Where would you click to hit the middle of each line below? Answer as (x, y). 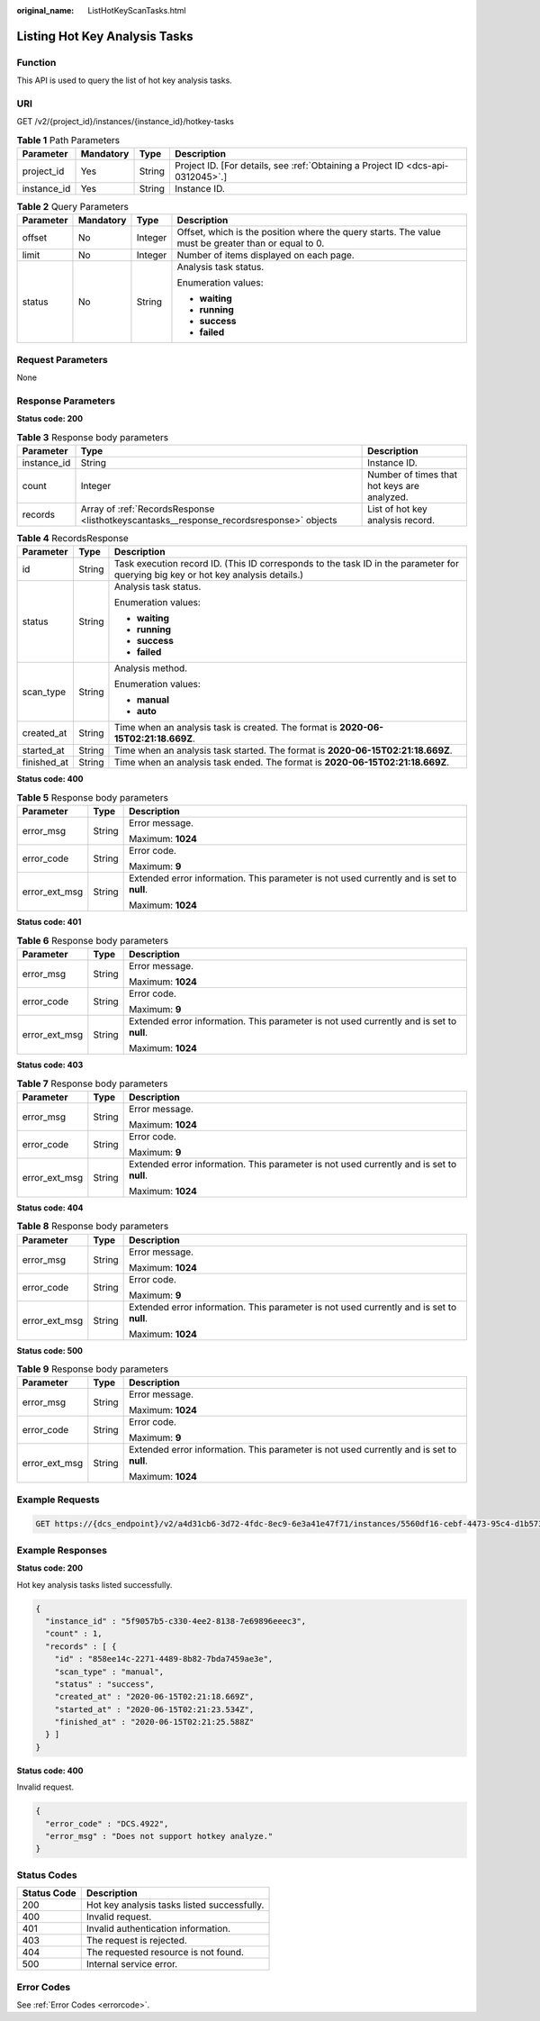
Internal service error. (132, 1964)
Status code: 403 (50, 1065)
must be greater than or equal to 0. (251, 243)
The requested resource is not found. (165, 1953)
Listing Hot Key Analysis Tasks (105, 36)
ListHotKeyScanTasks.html (137, 10)
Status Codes (47, 1875)
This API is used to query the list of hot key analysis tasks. (125, 80)
